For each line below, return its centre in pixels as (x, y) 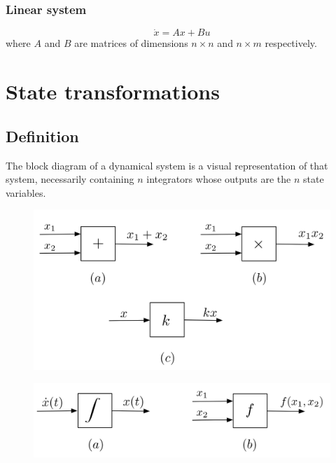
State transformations (113, 91)
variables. (26, 192)
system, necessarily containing (70, 179)
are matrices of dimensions (131, 43)
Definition (42, 136)
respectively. (291, 43)
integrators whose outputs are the (219, 179)
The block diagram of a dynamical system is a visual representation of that (167, 165)
